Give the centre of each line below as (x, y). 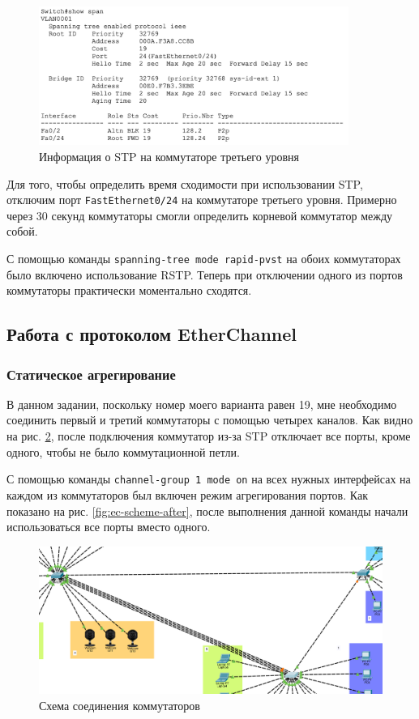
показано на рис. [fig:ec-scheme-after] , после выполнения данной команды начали (207, 511)
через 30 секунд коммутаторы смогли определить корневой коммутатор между (200, 215)
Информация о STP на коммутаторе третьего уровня (169, 156)
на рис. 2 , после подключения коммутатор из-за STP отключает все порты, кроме (209, 436)
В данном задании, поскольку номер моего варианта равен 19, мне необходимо (202, 404)
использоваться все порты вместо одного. (109, 527)
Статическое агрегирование (91, 374)
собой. (22, 231)
